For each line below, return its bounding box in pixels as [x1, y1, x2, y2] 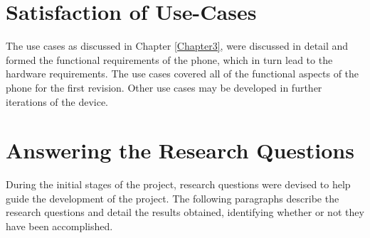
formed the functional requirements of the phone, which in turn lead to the [6, 52, 333, 67]
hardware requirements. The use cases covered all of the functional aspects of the [6, 66, 359, 81]
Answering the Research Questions [6, 136, 354, 165]
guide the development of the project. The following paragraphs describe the [6, 190, 339, 205]
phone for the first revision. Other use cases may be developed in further [6, 80, 322, 94]
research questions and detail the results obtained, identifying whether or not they [6, 205, 364, 220]
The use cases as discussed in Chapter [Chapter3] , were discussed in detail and [6, 38, 349, 53]
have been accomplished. [6, 219, 113, 233]
